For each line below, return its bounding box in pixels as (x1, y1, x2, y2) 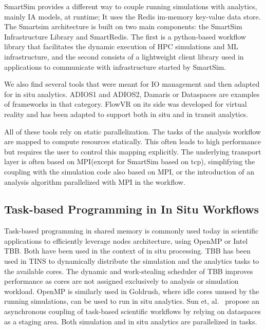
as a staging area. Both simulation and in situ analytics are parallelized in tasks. (4, 316, 257, 326)
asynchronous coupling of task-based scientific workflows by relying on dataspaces (4, 306, 261, 317)
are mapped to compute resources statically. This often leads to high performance (4, 136, 261, 147)
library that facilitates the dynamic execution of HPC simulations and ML (4, 41, 238, 52)
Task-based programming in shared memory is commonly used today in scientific (4, 225, 259, 236)
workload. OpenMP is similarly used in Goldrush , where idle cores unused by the (4, 285, 259, 296)
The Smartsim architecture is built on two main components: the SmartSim (4, 21, 242, 32)
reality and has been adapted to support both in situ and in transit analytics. (4, 108, 249, 119)
